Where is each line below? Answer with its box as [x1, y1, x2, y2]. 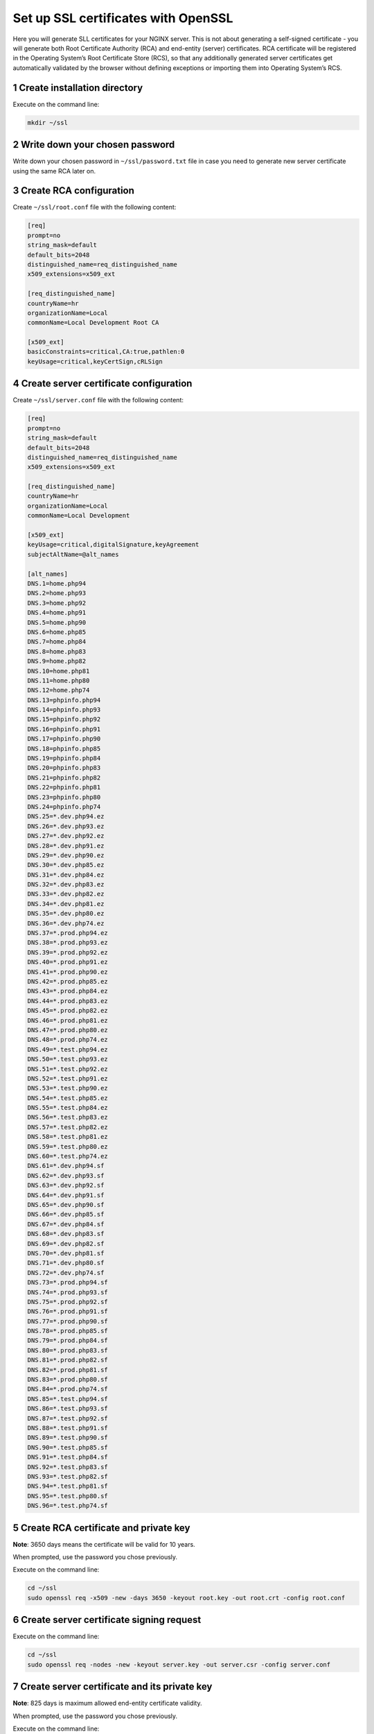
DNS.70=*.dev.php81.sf [27, 1249, 105, 1257]
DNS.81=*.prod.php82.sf [27, 1356, 109, 1364]
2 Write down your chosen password [12, 139, 175, 151]
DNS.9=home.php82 [27, 658, 87, 665]
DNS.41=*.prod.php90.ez [27, 968, 109, 976]
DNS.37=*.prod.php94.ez [27, 929, 109, 937]
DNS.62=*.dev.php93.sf [27, 1171, 105, 1179]
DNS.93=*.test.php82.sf [27, 1473, 109, 1480]
